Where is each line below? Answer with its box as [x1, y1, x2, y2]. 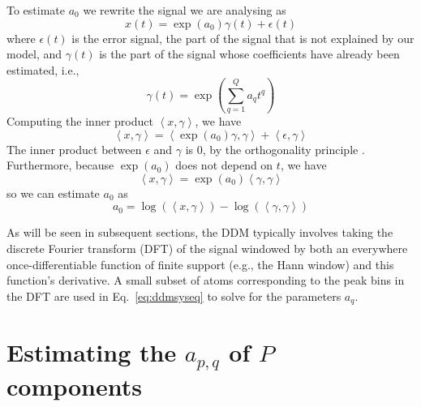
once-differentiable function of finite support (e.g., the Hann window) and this [6, 255, 394, 272]
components [6, 370, 142, 403]
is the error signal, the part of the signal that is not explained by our [71, 29, 415, 46]
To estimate [6, 2, 66, 18]
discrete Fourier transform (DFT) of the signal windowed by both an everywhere [6, 240, 408, 257]
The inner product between [6, 140, 142, 157]
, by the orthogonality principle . [202, 140, 365, 157]
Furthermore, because [6, 156, 114, 174]
